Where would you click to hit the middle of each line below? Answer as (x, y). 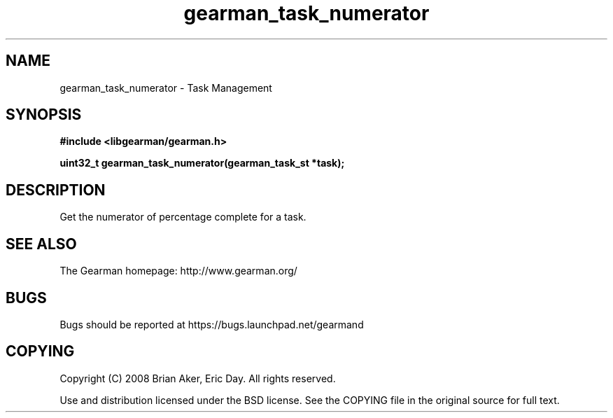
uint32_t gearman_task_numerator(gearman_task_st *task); (202, 163)
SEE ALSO (41, 244)
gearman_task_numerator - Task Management (166, 88)
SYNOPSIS (44, 115)
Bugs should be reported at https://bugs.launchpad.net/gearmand (212, 324)
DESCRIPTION (56, 190)
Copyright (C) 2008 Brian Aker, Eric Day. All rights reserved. (198, 378)
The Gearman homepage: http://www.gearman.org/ (178, 271)
